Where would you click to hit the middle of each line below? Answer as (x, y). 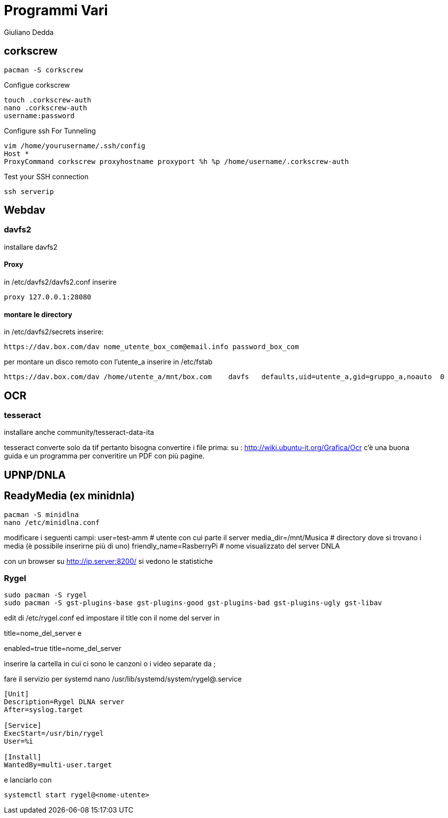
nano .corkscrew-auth (46, 108)
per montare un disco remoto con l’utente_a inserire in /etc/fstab (108, 362)
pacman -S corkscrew (44, 70)
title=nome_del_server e (43, 633)
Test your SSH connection (46, 176)
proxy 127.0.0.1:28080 (48, 297)
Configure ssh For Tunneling (50, 131)
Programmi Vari (56, 10)
